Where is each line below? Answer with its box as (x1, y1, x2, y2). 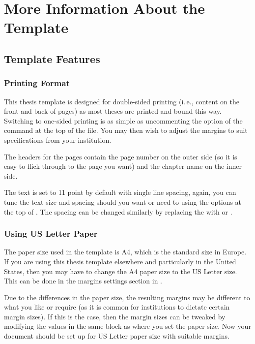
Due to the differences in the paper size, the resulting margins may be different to (4, 292, 250, 302)
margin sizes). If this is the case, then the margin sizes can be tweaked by (4, 311, 226, 321)
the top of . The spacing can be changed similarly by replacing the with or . (4, 206, 232, 217)
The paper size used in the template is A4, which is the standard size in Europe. (4, 247, 247, 257)
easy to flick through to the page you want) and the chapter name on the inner (4, 161, 242, 171)
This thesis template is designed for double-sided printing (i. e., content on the (4, 96, 239, 106)
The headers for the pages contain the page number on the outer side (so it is (4, 151, 237, 161)
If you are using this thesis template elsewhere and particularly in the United (4, 256, 236, 266)
